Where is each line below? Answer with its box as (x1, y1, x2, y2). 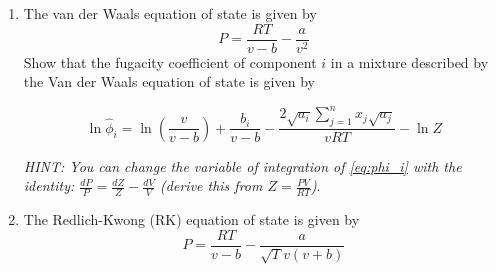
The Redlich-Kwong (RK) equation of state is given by (23, 209, 360, 229)
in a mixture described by (330, 51, 489, 72)
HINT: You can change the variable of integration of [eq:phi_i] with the (23, 155, 462, 176)
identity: (23, 175, 75, 196)
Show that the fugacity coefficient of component (23, 51, 317, 72)
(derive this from (160, 175, 263, 196)
